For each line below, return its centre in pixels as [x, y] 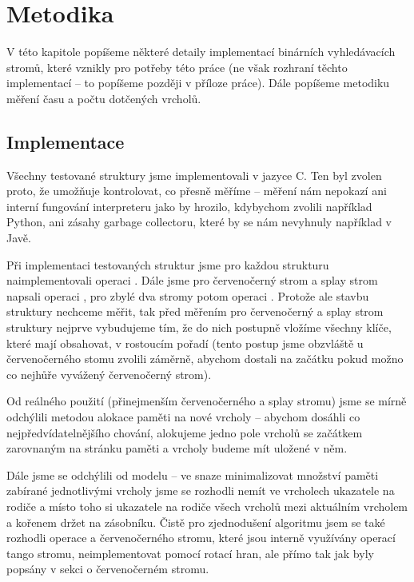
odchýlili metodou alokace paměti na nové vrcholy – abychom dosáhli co [183, 417]
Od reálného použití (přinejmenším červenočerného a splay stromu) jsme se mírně [207, 401]
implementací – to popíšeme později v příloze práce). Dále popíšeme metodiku [198, 83]
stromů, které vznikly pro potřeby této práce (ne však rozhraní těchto [177, 67]
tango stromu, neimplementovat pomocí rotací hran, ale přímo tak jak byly [190, 553]
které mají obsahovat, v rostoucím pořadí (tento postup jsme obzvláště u [185, 343]
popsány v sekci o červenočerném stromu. [108, 569]
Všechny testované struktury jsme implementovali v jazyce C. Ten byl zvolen [194, 175]
